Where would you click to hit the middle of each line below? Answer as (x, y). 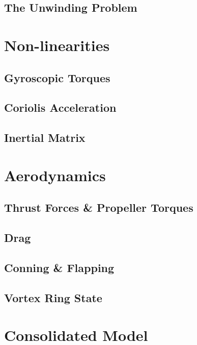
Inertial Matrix (45, 138)
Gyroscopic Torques (57, 77)
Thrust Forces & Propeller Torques (99, 207)
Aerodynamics (55, 175)
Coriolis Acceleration (60, 107)
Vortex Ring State (53, 297)
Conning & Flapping (59, 267)
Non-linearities (57, 45)
